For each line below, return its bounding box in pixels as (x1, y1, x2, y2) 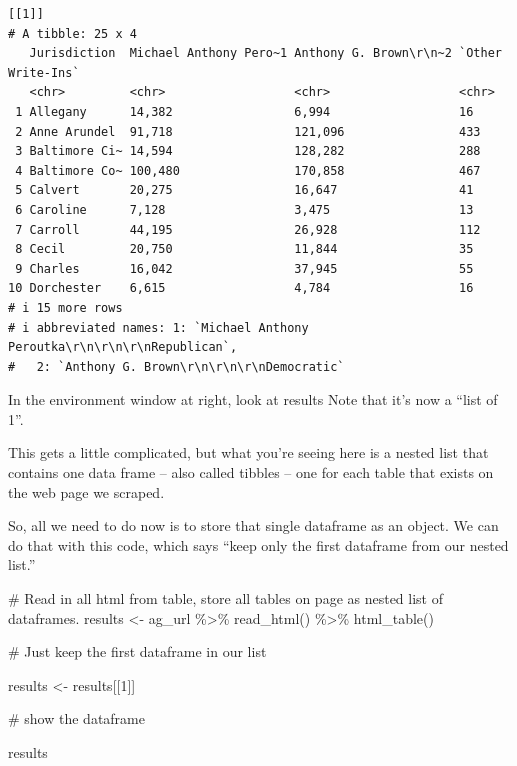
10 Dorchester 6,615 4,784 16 (8, 281, 474, 296)
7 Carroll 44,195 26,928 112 (15, 222, 481, 237)
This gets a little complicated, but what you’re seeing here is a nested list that (8, 442, 489, 463)
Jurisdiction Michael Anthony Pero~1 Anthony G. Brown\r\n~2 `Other (29, 46, 502, 61)
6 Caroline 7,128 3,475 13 (15, 202, 474, 217)
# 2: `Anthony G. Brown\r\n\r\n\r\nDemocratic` (8, 359, 345, 374)
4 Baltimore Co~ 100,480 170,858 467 (15, 163, 481, 178)
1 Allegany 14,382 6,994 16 (15, 104, 474, 119)
